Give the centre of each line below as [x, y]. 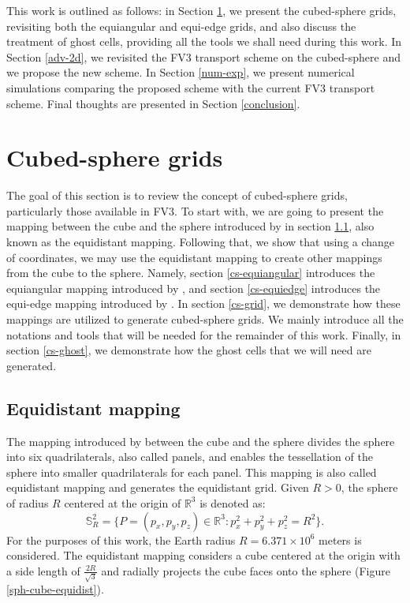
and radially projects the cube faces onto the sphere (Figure [246, 570]
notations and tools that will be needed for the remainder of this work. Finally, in [204, 334]
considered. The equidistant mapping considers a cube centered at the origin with [203, 555]
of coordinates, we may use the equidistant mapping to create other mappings [194, 257]
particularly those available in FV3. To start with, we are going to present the [195, 210]
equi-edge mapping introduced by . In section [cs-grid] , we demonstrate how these [203, 303]
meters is [340, 539]
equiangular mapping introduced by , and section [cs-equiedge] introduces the [194, 288]
